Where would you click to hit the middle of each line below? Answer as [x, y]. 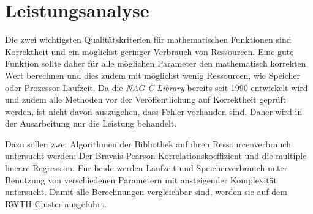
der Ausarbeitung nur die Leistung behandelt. [91, 123]
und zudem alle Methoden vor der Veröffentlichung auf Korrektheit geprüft [146, 99]
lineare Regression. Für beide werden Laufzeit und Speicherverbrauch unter [146, 168]
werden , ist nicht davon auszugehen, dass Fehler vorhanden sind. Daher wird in [154, 111]
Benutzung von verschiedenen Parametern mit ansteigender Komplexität [141, 179]
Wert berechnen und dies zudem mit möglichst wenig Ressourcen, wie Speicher [153, 75]
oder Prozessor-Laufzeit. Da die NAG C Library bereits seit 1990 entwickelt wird [156, 87]
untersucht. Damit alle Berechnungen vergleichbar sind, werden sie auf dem [146, 192]
